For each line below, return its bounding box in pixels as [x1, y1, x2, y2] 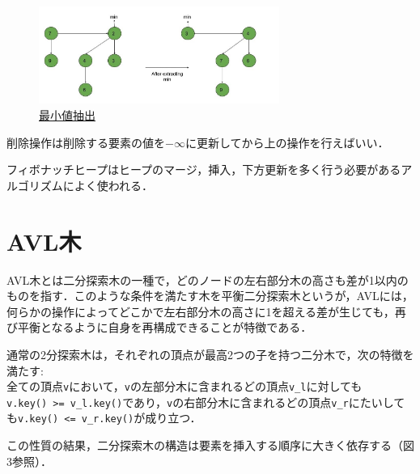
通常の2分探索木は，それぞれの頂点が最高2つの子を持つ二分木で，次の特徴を [6, 345, 414, 362]
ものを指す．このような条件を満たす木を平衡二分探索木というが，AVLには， [6, 287, 414, 304]
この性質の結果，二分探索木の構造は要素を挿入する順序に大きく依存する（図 [6, 437, 414, 454]
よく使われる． [74, 176, 154, 193]
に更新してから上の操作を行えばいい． [185, 133, 389, 150]
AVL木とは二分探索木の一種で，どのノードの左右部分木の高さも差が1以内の [6, 271, 409, 288]
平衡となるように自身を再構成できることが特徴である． [17, 319, 312, 336]
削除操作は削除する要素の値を [6, 133, 165, 150]
